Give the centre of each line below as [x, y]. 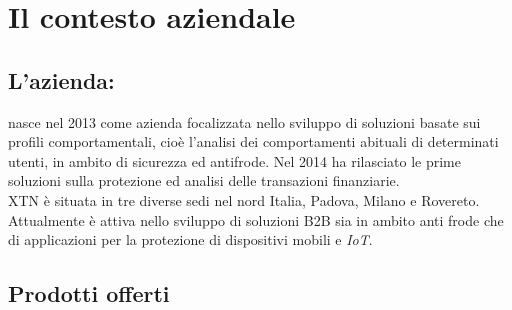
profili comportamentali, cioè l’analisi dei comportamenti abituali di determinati [253, 141]
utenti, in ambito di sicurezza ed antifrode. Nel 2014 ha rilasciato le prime [234, 160]
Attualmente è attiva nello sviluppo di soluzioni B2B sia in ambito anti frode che [256, 219]
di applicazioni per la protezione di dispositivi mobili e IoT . [190, 239]
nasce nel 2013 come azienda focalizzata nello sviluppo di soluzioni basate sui [244, 121]
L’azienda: [61, 79]
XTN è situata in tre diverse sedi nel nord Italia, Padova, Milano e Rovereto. [244, 199]
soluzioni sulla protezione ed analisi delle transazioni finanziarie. [204, 180]
